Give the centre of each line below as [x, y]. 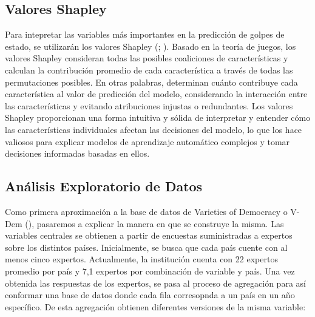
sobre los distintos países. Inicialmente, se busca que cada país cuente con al [146, 247]
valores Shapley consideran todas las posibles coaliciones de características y [147, 58]
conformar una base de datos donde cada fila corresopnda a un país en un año [150, 295]
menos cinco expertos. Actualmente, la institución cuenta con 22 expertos [141, 259]
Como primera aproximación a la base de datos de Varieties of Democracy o [146, 211]
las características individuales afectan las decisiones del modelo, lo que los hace [154, 129]
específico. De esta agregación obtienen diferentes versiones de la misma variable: [155, 306]
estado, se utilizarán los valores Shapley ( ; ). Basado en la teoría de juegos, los [151, 46]
